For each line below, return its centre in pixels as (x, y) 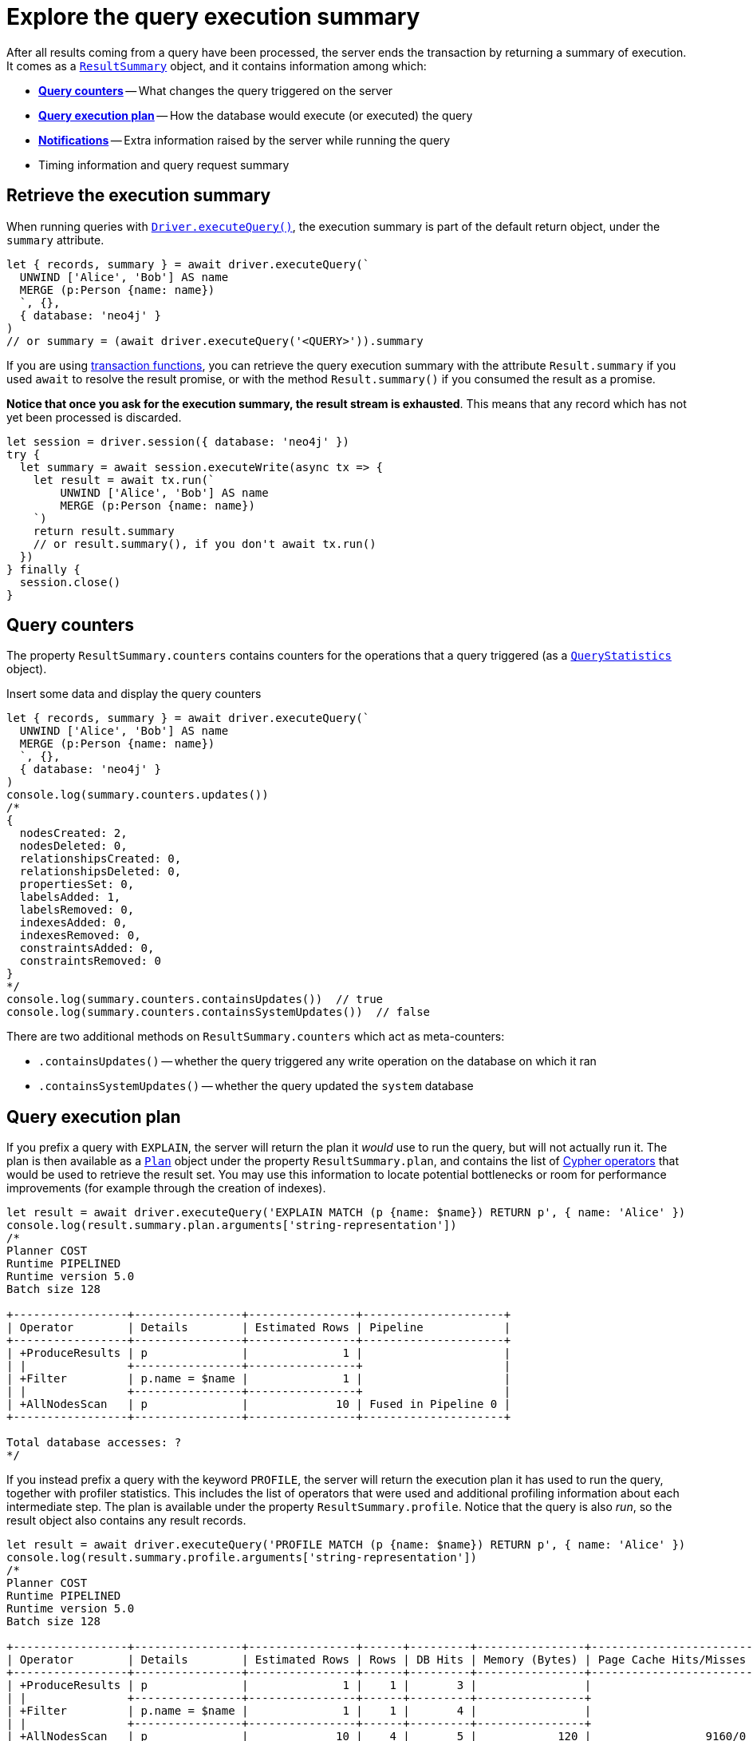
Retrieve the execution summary (139, 196)
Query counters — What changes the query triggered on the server (216, 90)
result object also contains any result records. (126, 1521)
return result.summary (104, 531)
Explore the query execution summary (213, 17)
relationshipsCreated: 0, (101, 859)
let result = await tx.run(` (124, 480)
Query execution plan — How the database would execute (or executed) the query (256, 115)
